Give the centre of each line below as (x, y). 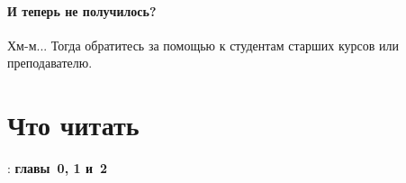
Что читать (73, 125)
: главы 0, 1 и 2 (58, 168)
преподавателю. (50, 63)
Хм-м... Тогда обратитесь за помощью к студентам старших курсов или (203, 45)
